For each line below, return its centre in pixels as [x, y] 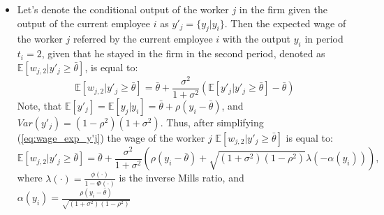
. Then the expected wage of [285, 23]
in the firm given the [283, 9]
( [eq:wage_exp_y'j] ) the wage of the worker [111, 137]
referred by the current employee [143, 39]
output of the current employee [84, 23]
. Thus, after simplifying [212, 122]
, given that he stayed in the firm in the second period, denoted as [183, 53]
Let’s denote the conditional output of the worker [123, 9]
